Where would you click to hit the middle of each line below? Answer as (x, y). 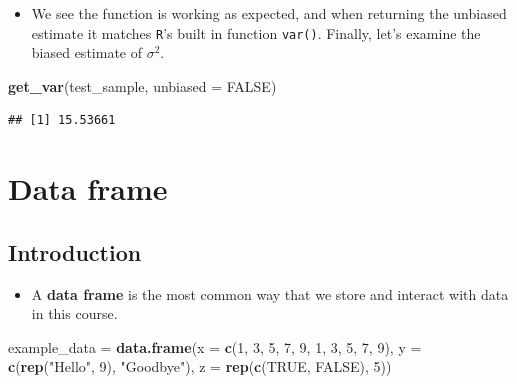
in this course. (74, 313)
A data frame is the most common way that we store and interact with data (270, 293)
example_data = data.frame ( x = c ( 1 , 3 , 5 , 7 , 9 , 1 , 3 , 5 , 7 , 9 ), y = (215, 346)
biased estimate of (86, 52)
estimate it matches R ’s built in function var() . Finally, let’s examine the (256, 32)
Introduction (75, 251)
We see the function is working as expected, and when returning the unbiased (269, 13)
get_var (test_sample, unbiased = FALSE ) (142, 85)
